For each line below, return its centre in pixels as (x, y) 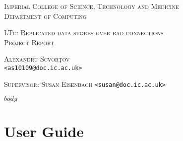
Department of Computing (45, 16)
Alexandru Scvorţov (37, 59)
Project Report (29, 42)
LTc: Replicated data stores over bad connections (84, 33)
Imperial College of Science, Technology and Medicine (91, 6)
